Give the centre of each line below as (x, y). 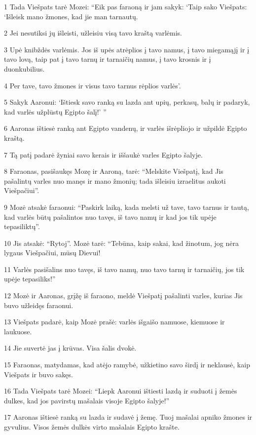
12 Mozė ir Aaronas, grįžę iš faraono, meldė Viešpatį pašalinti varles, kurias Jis (123, 296)
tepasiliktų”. (22, 226)
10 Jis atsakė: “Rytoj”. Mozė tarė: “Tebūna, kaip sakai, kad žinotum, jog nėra (121, 243)
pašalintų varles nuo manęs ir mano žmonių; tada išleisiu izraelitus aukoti (115, 180)
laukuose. (18, 331)
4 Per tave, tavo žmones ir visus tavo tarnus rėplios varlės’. (92, 85)
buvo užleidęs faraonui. (39, 305)
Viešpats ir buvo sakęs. (38, 374)
